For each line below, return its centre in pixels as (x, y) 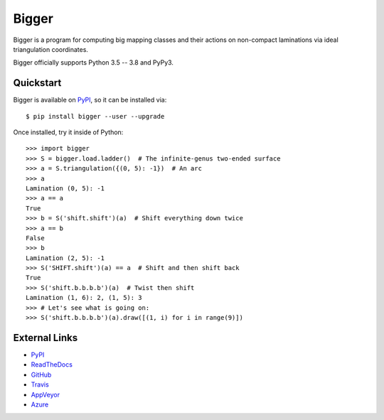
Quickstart (37, 83)
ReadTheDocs (52, 365)
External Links (46, 338)
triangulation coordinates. (51, 49)
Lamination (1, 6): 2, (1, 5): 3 (84, 298)
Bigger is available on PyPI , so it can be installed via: (90, 100)
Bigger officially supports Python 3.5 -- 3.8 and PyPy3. (94, 63)
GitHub (41, 375)
